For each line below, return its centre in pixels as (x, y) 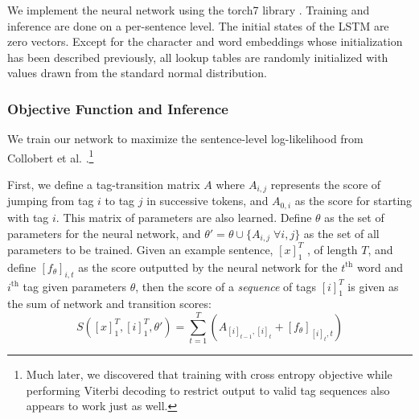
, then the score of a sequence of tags (226, 286)
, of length (333, 249)
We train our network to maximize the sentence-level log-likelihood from (185, 139)
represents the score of (326, 185)
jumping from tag (51, 201)
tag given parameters (75, 286)
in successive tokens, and (207, 201)
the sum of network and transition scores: (109, 304)
